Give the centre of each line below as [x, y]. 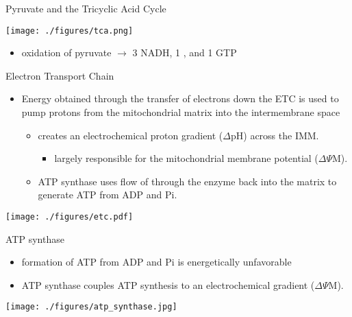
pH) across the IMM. [275, 135]
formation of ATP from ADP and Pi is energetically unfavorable [156, 262]
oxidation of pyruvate [66, 52]
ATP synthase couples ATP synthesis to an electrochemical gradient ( [168, 284]
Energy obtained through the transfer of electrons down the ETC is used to [180, 98]
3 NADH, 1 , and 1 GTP [185, 52]
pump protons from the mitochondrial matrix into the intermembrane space [181, 112]
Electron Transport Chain [60, 75]
